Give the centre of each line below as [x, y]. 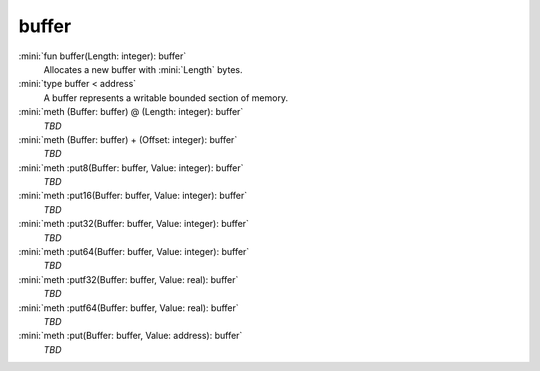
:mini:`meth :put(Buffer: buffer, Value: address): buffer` [130, 336]
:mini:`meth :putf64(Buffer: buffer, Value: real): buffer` [128, 307]
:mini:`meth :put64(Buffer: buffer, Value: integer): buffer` [134, 252]
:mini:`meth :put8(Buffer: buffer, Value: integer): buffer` [131, 167]
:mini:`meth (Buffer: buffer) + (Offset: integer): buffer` [128, 139]
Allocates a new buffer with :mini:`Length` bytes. [143, 69]
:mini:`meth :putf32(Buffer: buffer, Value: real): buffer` [128, 279]
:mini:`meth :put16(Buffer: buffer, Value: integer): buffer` [133, 196]
